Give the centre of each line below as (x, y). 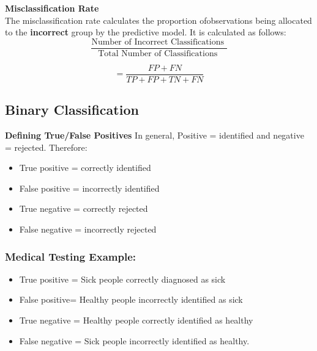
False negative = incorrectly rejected (88, 229)
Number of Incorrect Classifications (158, 42)
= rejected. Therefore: (46, 147)
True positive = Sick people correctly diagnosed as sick (122, 279)
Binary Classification (72, 110)
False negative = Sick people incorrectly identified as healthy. (134, 340)
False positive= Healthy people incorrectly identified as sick (131, 299)
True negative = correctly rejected (84, 208)
